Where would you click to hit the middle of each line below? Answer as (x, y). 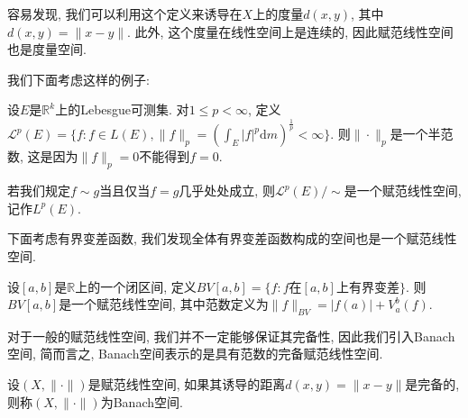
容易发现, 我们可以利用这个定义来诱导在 (125, 14)
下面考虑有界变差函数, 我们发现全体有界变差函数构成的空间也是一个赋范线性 (232, 238)
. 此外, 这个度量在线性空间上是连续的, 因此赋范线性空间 (290, 31)
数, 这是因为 (43, 156)
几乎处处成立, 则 (227, 191)
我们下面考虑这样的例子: (78, 79)
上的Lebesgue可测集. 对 (122, 109)
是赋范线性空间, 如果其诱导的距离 (187, 384)
